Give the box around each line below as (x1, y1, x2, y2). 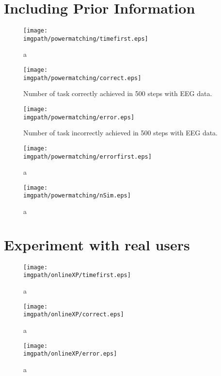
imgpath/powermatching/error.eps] (23, 114, 135, 121)
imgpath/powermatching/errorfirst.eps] (23, 153, 152, 160)
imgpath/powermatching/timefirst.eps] (23, 35, 148, 42)
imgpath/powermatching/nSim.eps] (23, 192, 131, 199)
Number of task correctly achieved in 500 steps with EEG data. (23, 88, 212, 98)
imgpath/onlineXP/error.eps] (23, 350, 117, 358)
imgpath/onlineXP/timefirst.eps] (23, 272, 131, 279)
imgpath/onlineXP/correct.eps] (23, 311, 124, 318)
